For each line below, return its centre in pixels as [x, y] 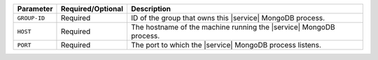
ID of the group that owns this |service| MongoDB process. [228, 18]
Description [151, 9]
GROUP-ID [31, 18]
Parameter [35, 9]
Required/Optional [92, 9]
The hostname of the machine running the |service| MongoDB [233, 27]
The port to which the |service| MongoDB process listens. [226, 45]
